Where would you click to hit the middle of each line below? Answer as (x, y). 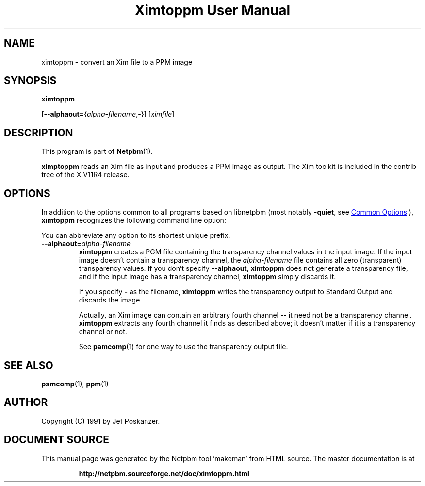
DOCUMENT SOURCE (57, 440)
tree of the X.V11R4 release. (85, 175)
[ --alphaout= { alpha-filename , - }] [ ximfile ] (108, 114)
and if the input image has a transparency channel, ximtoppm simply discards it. (207, 277)
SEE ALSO (29, 365)
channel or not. (103, 332)
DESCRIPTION (39, 133)
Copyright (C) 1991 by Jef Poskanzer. (101, 421)
